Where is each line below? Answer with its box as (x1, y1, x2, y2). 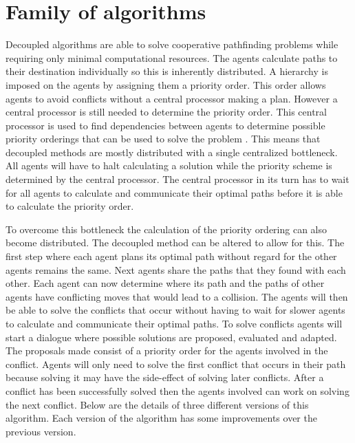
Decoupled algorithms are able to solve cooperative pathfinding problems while (6, 37, 338, 52)
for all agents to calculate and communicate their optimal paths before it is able (6, 185, 343, 199)
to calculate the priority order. (6, 199, 134, 213)
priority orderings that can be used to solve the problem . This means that (6, 131, 321, 146)
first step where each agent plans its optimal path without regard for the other (6, 249, 337, 263)
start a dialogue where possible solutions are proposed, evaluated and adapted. (6, 329, 337, 344)
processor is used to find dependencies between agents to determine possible (6, 118, 325, 132)
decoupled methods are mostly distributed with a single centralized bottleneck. (6, 144, 338, 159)
